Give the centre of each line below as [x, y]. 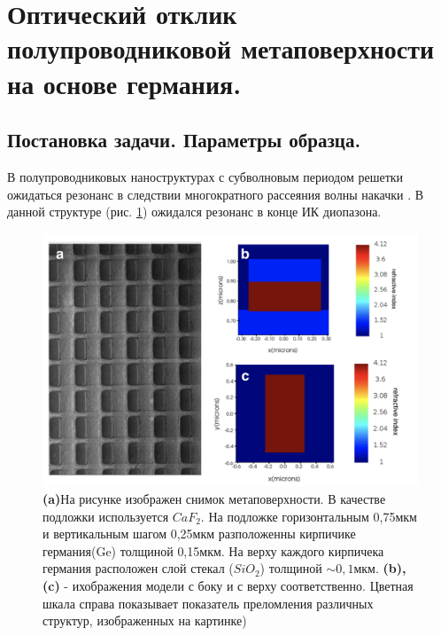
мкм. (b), [380, 568]
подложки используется [106, 516]
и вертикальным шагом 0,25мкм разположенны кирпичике [199, 534]
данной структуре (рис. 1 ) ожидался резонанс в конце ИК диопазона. [194, 212]
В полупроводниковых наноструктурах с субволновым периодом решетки [205, 176]
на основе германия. [124, 83]
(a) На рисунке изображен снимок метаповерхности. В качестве [214, 499]
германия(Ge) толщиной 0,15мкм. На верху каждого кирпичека [213, 550]
